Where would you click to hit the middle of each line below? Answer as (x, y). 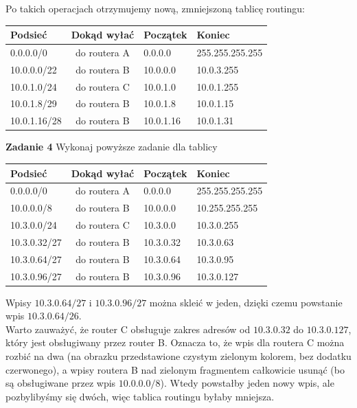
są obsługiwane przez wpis (61, 383)
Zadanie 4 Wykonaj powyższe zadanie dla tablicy (112, 147)
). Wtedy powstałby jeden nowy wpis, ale (247, 383)
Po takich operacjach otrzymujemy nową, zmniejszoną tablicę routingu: (155, 8)
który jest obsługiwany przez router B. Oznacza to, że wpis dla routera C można (175, 342)
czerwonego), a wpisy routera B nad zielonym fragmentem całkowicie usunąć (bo (175, 369)
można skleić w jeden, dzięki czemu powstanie (246, 302)
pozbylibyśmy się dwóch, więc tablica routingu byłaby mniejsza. (140, 396)
